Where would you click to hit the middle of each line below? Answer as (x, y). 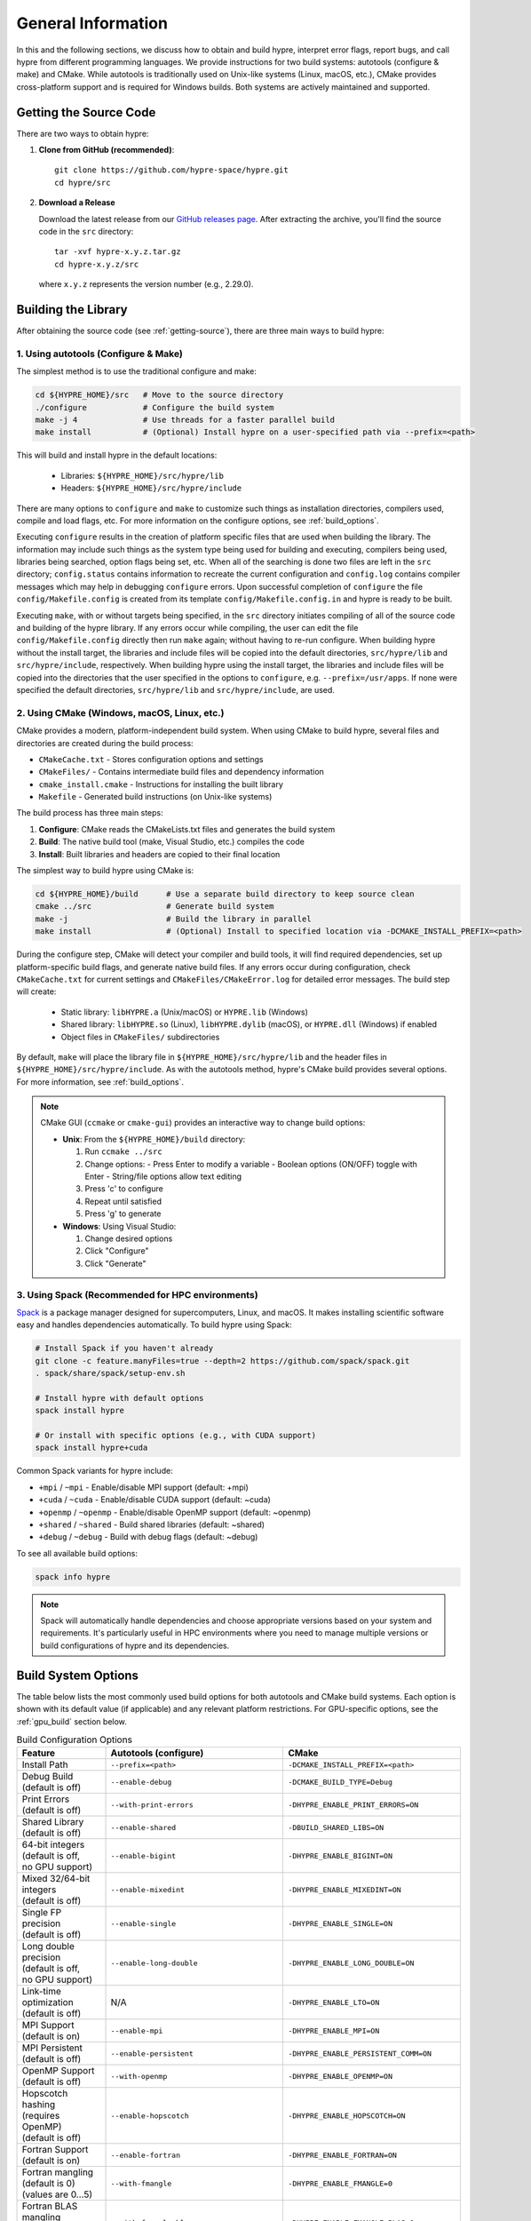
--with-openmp (139, 2076)
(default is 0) (48, 2184)
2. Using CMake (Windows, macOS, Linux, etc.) (120, 712)
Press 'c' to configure (124, 1189)
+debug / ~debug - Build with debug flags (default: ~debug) (148, 1537)
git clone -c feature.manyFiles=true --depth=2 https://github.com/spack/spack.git (222, 1361)
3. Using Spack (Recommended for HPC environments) (137, 1294)
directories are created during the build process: (105, 743)
